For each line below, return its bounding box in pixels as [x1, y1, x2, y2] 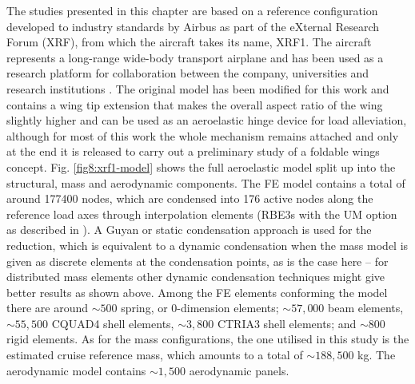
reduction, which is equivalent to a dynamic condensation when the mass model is [6, 236, 409, 253]
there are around [6, 299, 89, 316]
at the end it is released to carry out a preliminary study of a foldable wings [6, 143, 380, 160]
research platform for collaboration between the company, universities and [6, 65, 369, 81]
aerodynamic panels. [189, 362, 289, 378]
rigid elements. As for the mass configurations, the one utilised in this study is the [6, 331, 409, 347]
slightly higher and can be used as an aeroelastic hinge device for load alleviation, [6, 112, 407, 129]
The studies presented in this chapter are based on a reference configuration [6, 2, 378, 18]
